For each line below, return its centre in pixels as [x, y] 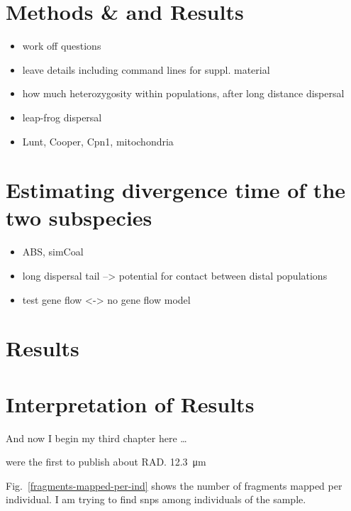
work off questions [62, 46]
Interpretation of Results [130, 403]
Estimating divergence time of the [176, 190]
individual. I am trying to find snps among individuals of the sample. [156, 499]
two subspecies [79, 218]
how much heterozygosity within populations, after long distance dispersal [183, 93]
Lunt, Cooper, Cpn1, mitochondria [98, 141]
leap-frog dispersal [62, 117]
